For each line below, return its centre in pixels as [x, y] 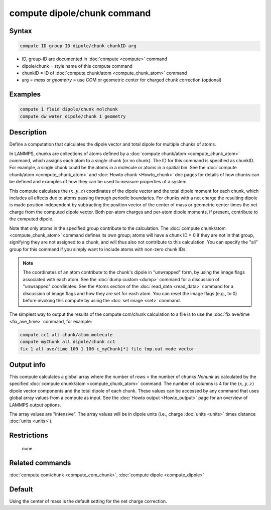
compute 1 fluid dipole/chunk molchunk [69, 109]
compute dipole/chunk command [80, 13]
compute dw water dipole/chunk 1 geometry [73, 116]
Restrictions [29, 435]
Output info [28, 365]
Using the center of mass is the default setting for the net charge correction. [88, 501]
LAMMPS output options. [35, 405]
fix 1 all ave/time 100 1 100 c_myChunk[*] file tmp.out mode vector [107, 349]
